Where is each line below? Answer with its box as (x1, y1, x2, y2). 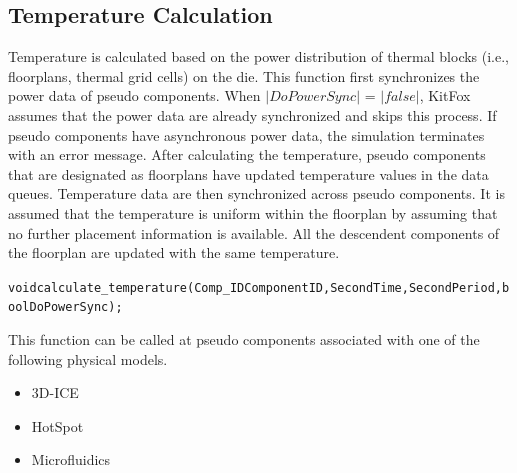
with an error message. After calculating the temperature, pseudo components (8, 144, 486, 165)
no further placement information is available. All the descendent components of (8, 222, 500, 243)
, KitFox (419, 85, 471, 106)
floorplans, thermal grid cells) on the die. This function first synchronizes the (8, 65, 480, 86)
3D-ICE (31, 382, 79, 403)
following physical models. (8, 348, 168, 369)
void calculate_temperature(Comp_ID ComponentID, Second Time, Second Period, (8, 280, 502, 295)
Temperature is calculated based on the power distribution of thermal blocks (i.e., (8, 46, 510, 67)
